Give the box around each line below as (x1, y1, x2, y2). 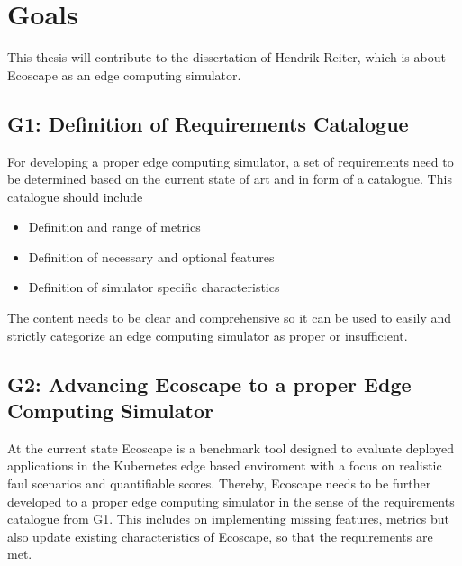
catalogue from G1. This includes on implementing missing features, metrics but (7, 509, 450, 528)
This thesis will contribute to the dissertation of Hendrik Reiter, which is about (7, 48, 446, 67)
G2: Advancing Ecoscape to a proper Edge (7, 370, 412, 397)
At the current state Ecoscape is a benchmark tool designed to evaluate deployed (7, 438, 455, 457)
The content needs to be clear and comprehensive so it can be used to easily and (7, 308, 452, 327)
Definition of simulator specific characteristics (28, 278, 280, 297)
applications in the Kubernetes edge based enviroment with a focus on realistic (7, 456, 442, 475)
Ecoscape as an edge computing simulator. (7, 65, 241, 84)
